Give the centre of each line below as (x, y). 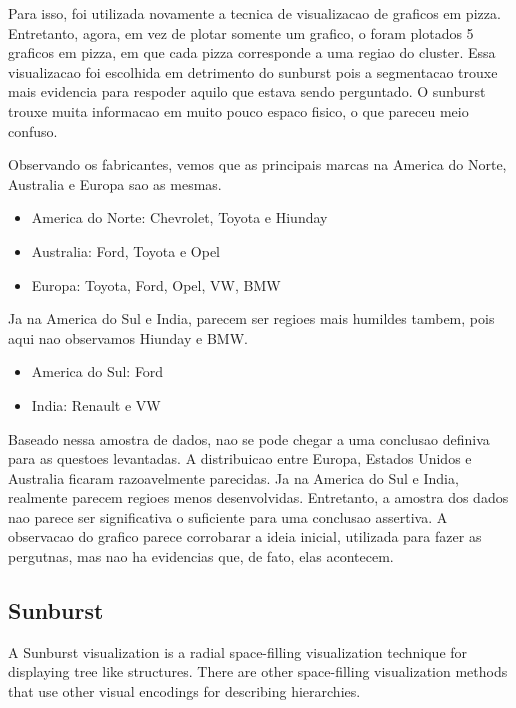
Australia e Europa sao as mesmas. (115, 183)
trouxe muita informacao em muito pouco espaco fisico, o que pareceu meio (238, 110)
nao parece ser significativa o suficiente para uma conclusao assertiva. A (228, 516)
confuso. (33, 130)
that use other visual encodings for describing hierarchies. (184, 691)
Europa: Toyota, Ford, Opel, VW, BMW (156, 284)
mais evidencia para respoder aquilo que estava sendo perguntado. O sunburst (247, 91)
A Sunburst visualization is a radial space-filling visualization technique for (238, 651)
